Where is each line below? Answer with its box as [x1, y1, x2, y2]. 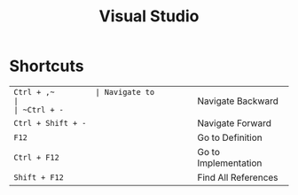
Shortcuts [9, 56, 84, 76]
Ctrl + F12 [13, 152, 59, 162]
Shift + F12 [13, 172, 65, 183]
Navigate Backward [197, 95, 279, 107]
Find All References [197, 171, 278, 183]
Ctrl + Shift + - [13, 118, 87, 128]
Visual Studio [98, 6, 200, 27]
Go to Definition [197, 131, 263, 144]
